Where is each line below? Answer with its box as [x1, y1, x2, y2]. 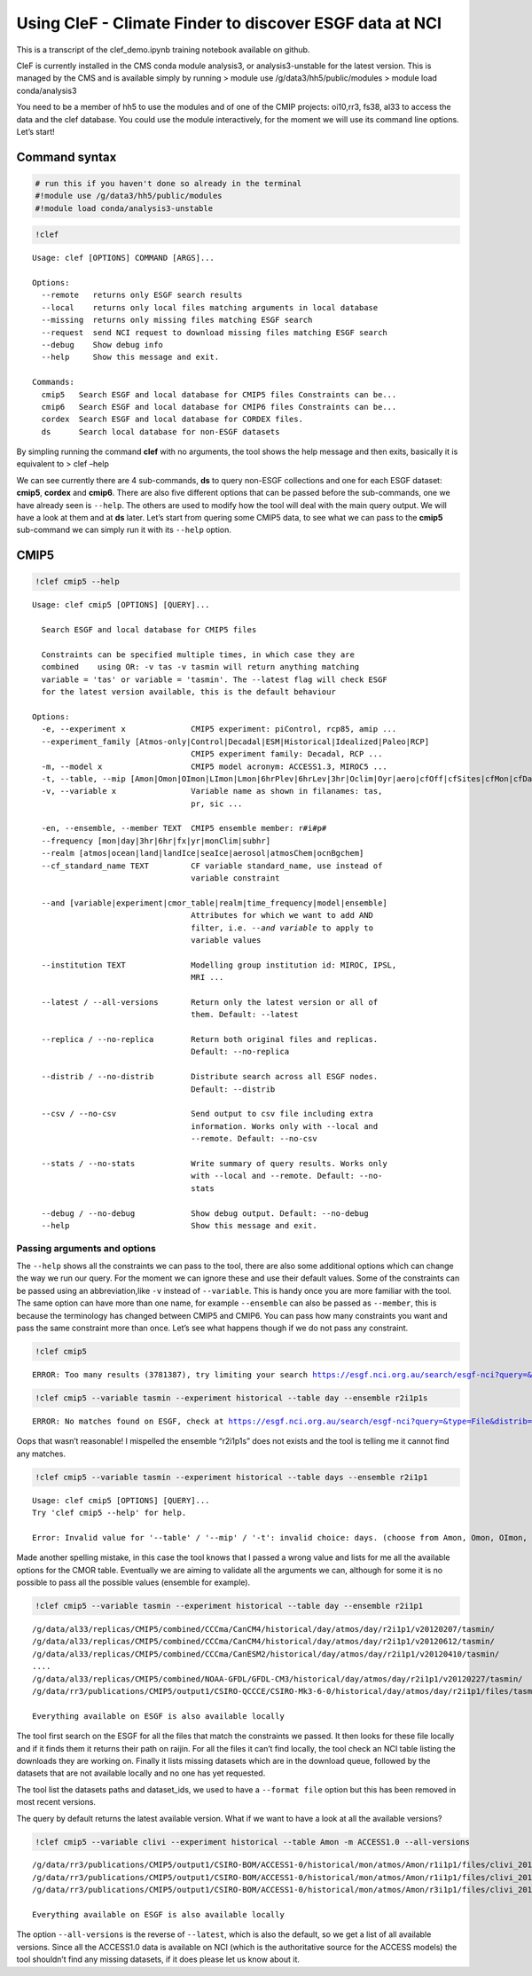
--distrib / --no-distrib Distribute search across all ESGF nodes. [41, 1071, 379, 1082]
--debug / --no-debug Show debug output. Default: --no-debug [41, 1208, 369, 1219]
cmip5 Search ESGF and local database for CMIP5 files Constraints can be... [41, 389, 397, 399]
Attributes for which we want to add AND [191, 910, 374, 921]
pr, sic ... [191, 798, 243, 809]
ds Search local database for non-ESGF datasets [41, 427, 280, 436]
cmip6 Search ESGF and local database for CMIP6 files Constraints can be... [41, 402, 397, 412]
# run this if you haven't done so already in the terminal [35, 178, 302, 188]
